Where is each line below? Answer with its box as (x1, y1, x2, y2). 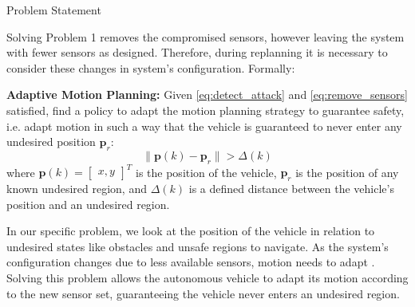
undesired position (6, 133, 96, 150)
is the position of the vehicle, (136, 163, 277, 180)
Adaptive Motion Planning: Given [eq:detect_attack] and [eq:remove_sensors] (6, 86, 408, 103)
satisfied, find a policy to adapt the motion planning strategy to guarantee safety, (6, 101, 405, 118)
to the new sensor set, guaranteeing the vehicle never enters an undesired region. (6, 285, 400, 301)
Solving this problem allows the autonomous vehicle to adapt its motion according (6, 270, 409, 286)
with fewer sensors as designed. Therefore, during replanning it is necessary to (6, 44, 388, 61)
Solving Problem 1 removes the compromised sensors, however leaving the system (6, 28, 405, 45)
